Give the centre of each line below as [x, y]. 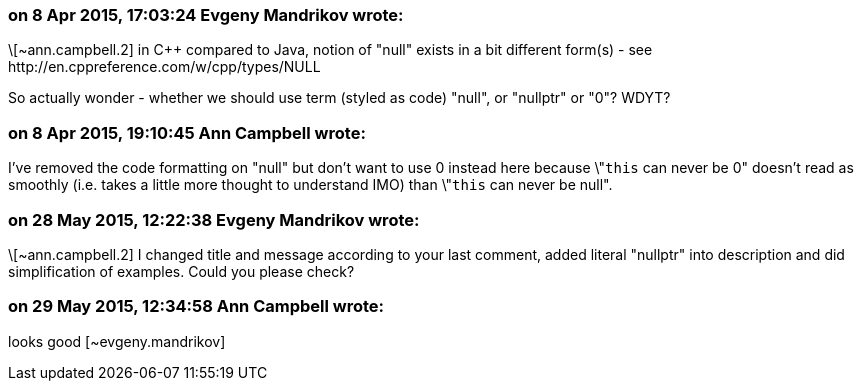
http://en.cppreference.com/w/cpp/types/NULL [164, 67]
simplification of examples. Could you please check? [181, 271]
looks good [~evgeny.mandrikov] [117, 341]
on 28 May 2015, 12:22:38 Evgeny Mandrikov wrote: [214, 219]
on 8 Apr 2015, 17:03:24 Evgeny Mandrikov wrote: [206, 15]
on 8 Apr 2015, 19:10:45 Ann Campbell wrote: [187, 132]
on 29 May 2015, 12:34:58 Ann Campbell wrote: [196, 306]
